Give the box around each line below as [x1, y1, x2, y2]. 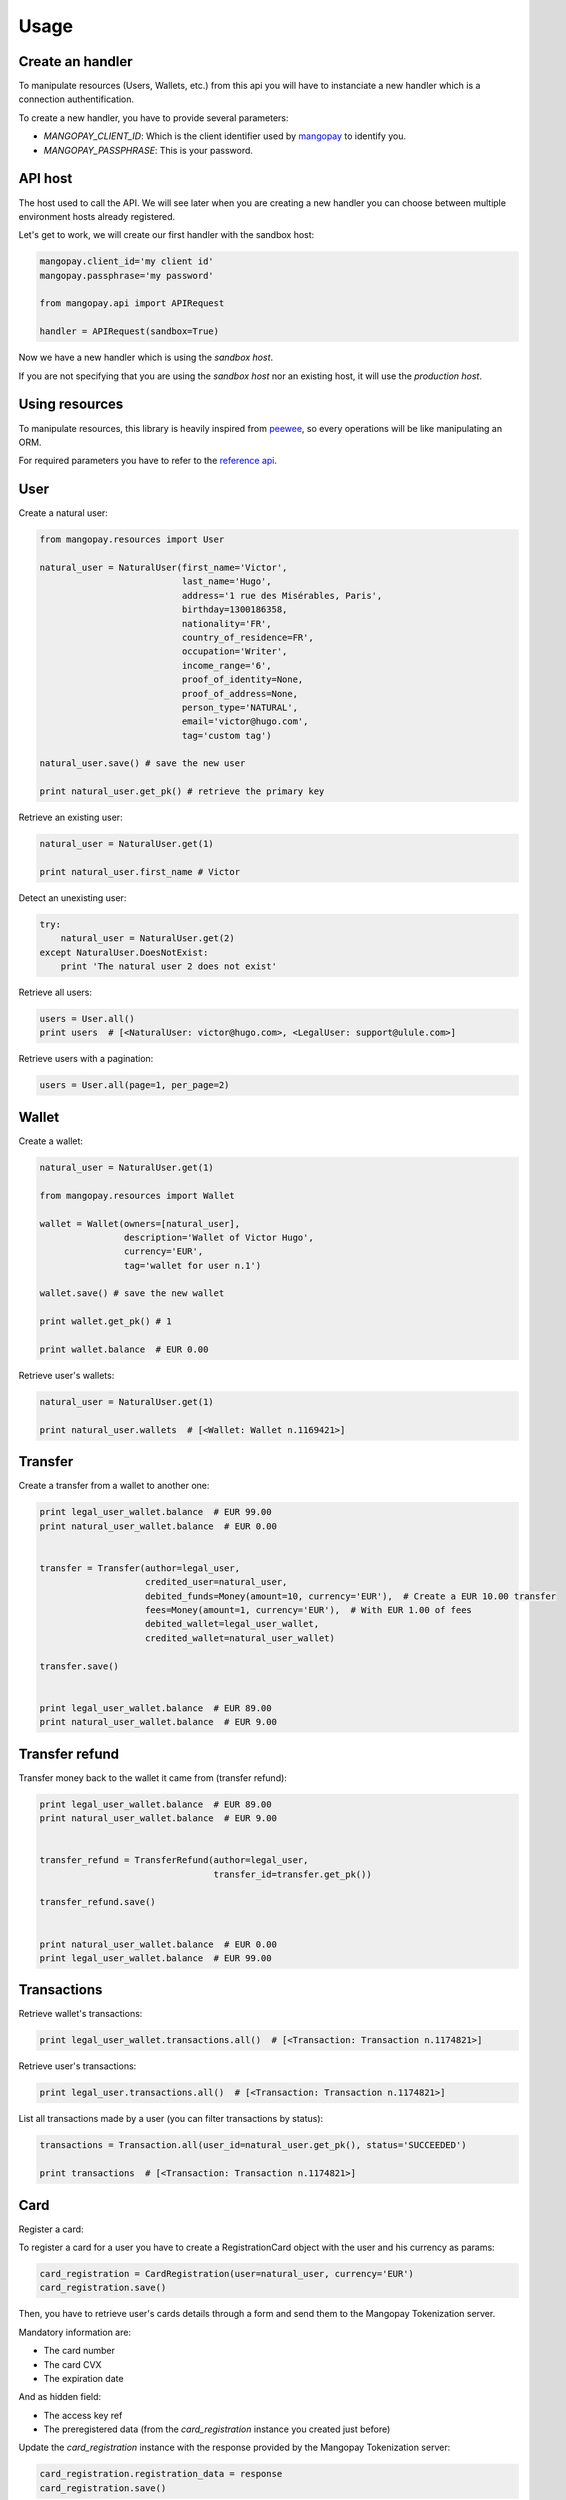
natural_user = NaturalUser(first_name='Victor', [39, 561, 288, 573]
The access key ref [43, 2409, 123, 2421]
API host [18, 170, 73, 187]
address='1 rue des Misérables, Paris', [181, 590, 383, 601]
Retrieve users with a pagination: [18, 1053, 154, 1065]
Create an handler [18, 53, 134, 70]
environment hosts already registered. [18, 210, 176, 222]
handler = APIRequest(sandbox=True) [39, 326, 220, 337]
